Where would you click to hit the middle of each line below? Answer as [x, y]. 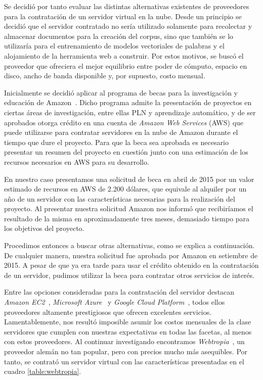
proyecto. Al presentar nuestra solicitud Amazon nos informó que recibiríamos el [129, 208]
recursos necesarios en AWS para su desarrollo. [77, 161]
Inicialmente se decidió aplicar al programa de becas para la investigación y [121, 92]
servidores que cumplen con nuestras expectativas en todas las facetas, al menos [128, 331]
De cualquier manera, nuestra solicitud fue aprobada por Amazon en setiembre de [131, 255]
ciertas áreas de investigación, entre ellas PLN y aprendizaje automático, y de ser [130, 112]
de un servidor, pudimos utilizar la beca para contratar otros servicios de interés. [129, 275]
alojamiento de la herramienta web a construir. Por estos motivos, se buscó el [124, 55]
